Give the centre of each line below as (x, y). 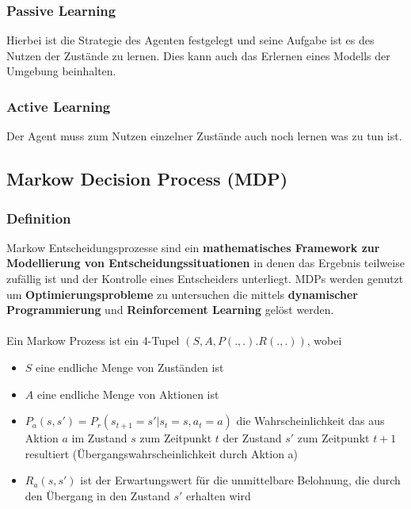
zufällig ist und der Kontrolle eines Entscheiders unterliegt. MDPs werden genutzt (205, 278)
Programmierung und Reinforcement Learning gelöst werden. (170, 310)
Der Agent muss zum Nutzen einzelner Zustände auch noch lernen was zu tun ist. (204, 136)
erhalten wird (218, 495)
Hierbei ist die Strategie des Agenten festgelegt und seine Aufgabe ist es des (190, 40)
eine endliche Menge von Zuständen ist (130, 367)
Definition (39, 218)
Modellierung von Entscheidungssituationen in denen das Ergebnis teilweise (205, 263)
